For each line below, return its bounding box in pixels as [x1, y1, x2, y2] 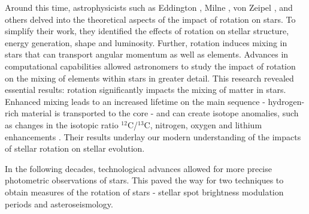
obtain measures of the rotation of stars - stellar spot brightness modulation [5, 185, 284, 198]
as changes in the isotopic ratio [5, 118, 119, 131]
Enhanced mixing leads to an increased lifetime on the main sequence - [5, 95, 265, 107]
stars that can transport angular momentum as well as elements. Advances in [5, 48, 289, 61]
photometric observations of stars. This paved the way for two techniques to [5, 174, 284, 186]
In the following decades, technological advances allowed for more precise [5, 162, 272, 174]
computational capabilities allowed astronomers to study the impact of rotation [5, 59, 296, 72]
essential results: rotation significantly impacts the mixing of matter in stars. [5, 83, 286, 96]
